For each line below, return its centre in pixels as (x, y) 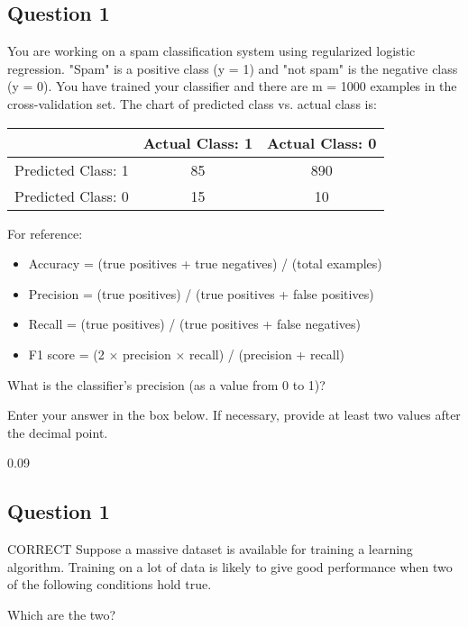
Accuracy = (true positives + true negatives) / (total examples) (205, 264)
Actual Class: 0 (322, 142)
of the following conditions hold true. (110, 584)
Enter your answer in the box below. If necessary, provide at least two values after (234, 415)
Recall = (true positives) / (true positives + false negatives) (194, 324)
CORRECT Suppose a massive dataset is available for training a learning (210, 549)
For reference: (45, 233)
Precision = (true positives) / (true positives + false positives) (201, 293)
